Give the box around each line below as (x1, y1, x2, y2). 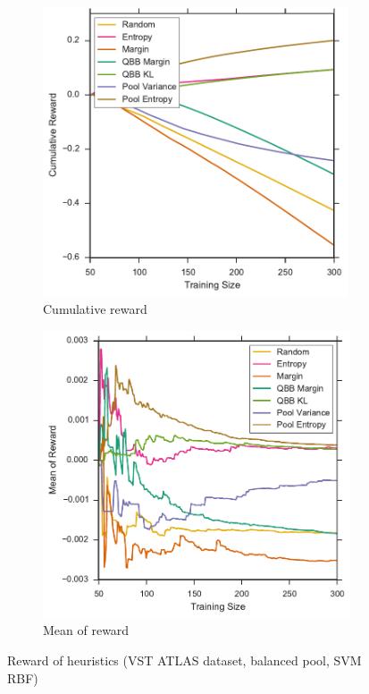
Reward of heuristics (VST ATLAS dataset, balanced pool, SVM (7, 651, 362, 670)
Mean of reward (43, 621, 130, 639)
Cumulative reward (43, 300, 147, 318)
